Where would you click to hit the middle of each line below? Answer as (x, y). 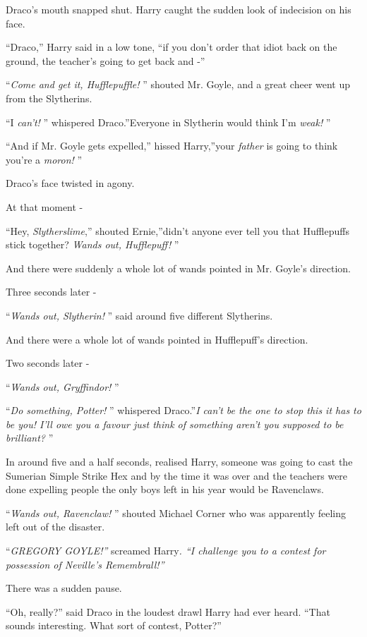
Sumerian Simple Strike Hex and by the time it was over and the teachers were (177, 475)
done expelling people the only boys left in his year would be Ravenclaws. (165, 489)
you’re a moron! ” (44, 159)
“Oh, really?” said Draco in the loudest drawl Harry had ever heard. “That (168, 611)
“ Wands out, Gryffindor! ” (62, 386)
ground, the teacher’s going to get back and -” (106, 60)
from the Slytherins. (49, 98)
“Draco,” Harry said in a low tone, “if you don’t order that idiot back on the (172, 47)
